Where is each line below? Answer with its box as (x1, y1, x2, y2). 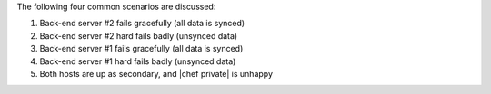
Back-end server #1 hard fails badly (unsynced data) (39, 55, 236, 67)
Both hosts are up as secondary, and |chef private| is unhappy (39, 68, 273, 79)
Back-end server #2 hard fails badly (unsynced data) (39, 30, 238, 41)
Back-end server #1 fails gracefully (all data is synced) (39, 43, 244, 54)
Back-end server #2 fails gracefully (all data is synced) (39, 18, 245, 29)
